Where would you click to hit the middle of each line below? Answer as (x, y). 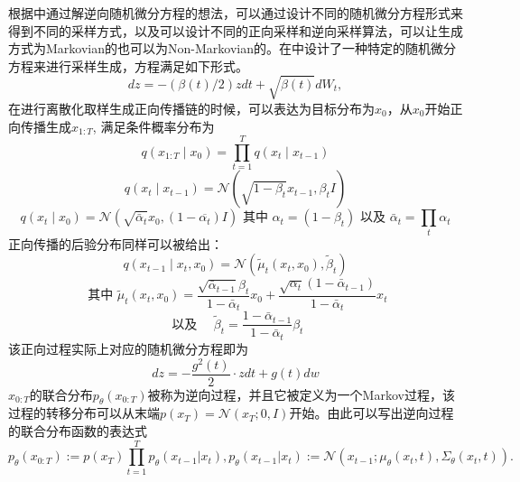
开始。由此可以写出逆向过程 (371, 413)
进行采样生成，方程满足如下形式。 (147, 65)
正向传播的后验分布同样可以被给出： (116, 243)
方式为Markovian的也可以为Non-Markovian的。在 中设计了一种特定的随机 (219, 48)
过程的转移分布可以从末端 (84, 413)
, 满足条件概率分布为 (153, 126)
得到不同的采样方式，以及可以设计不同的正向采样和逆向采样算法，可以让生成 (236, 30)
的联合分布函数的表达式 (78, 431)
